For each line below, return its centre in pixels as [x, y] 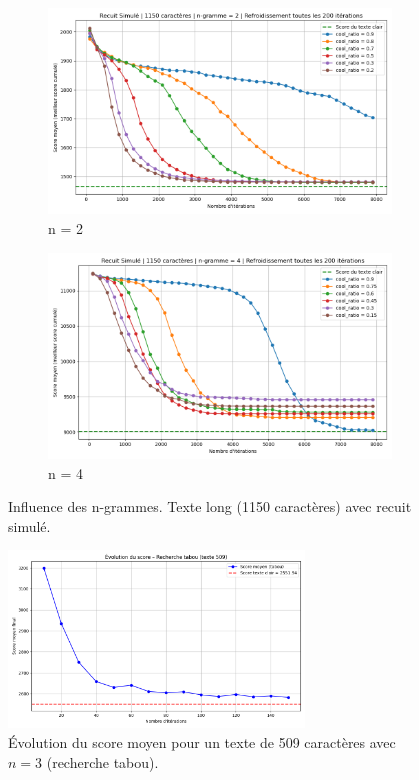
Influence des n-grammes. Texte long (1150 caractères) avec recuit [210, 506]
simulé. [29, 525]
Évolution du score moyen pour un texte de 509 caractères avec [202, 742]
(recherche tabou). [102, 761]
